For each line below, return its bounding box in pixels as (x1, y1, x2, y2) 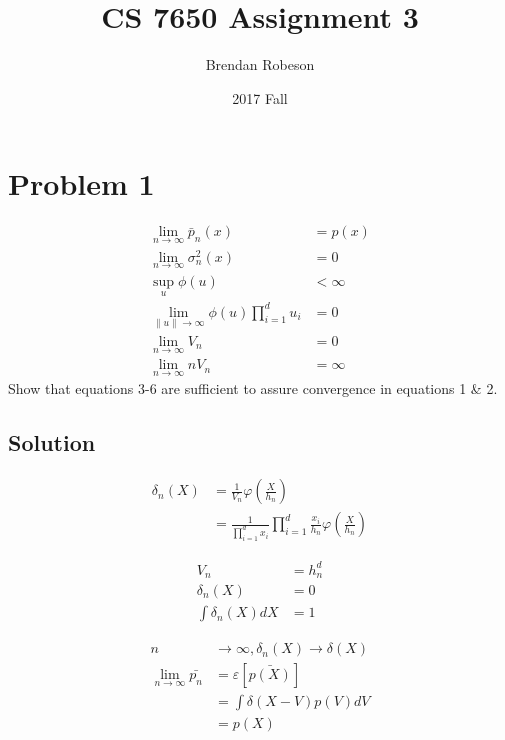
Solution (8, 427, 96, 458)
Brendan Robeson (205, 54, 315, 75)
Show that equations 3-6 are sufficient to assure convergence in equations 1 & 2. (8, 378, 498, 399)
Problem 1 (8, 163, 155, 204)
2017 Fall (232, 87, 288, 108)
